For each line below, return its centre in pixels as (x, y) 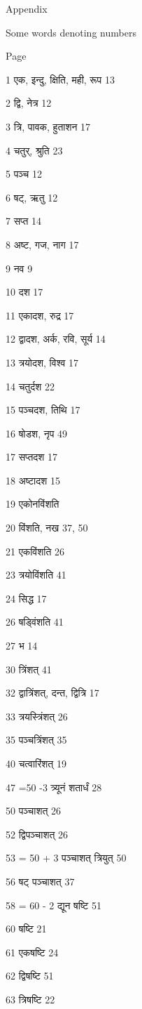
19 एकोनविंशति (33, 504)
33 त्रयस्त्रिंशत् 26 (37, 716)
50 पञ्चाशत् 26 (34, 811)
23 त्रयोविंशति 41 (36, 575)
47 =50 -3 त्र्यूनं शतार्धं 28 (54, 787)
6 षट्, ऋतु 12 (32, 197)
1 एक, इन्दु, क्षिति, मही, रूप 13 (60, 79)
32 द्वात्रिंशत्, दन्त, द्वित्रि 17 (52, 693)
